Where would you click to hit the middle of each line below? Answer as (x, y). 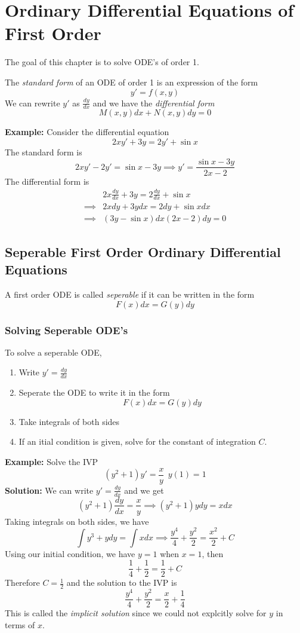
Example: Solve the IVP (51, 462)
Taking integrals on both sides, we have (77, 521)
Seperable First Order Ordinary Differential (143, 251)
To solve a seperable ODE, (53, 352)
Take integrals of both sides (69, 421)
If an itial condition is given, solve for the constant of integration (137, 441)
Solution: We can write (49, 490)
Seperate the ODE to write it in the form (94, 392)
